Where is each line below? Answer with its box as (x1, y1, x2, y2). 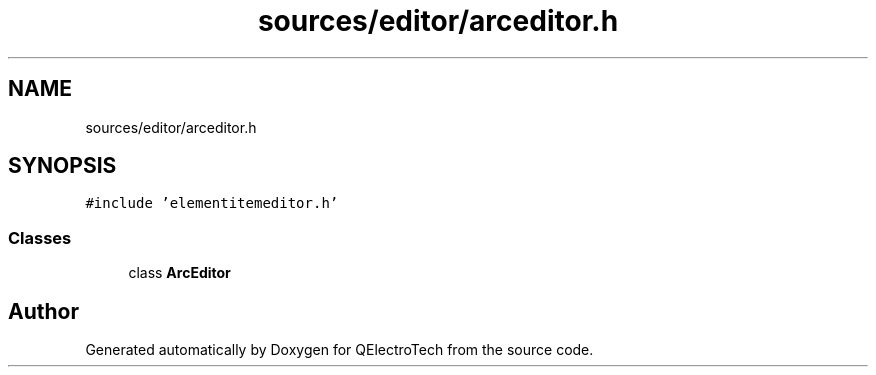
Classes (8, 227, 72, 248)
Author (8, 298, 79, 324)
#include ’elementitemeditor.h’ (85, 195, 339, 212)
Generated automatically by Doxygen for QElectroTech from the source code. (85, 341, 594, 359)
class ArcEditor (128, 264, 231, 282)
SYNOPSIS (8, 153, 117, 179)
